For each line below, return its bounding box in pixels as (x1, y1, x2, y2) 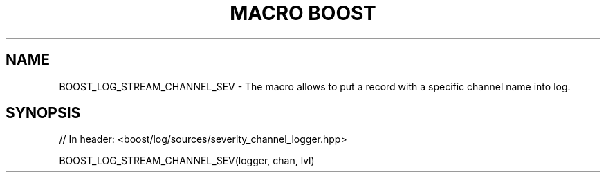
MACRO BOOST (230, 1, 376, 25)
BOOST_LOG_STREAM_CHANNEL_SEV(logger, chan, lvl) (59, 155, 315, 167)
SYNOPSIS (6, 104, 81, 122)
